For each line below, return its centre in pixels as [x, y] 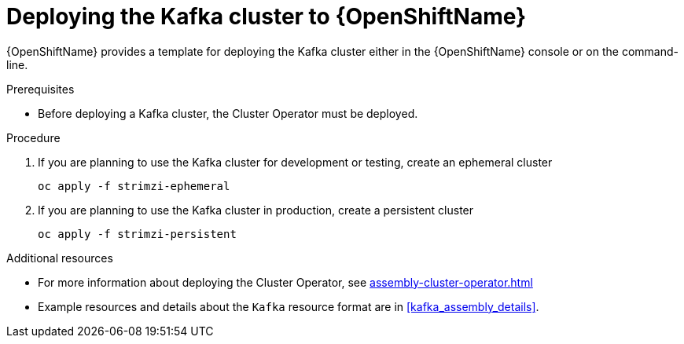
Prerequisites [40, 89]
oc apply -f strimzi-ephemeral [134, 186]
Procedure [33, 137]
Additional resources [60, 258]
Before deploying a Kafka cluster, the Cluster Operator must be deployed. [228, 113]
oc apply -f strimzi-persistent [137, 234]
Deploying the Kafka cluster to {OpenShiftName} [267, 16]
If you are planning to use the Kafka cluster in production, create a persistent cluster [256, 210]
